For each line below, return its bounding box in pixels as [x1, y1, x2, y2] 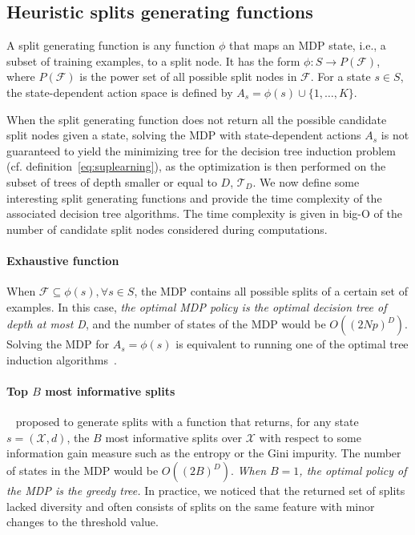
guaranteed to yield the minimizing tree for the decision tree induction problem [6, 142, 397, 159]
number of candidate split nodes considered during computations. [6, 220, 328, 237]
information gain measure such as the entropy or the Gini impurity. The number [6, 444, 401, 461]
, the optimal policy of [299, 462, 407, 479]
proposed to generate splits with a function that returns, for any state [15, 413, 359, 430]
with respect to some [259, 428, 361, 445]
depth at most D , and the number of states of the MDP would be [6, 316, 326, 332]
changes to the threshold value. [6, 513, 159, 530]
